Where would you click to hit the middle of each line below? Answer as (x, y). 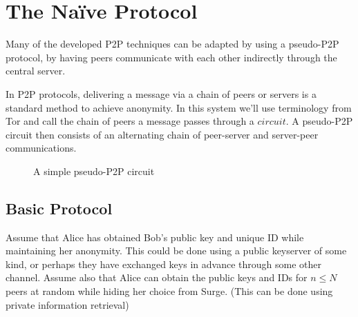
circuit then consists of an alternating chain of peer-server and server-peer (162, 134)
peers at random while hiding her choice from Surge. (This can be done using (169, 291)
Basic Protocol (59, 208)
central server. (36, 71)
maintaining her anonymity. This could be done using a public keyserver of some (176, 250)
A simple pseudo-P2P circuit (94, 171)
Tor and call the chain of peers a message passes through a (130, 121)
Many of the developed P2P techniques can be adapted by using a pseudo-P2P (172, 44)
